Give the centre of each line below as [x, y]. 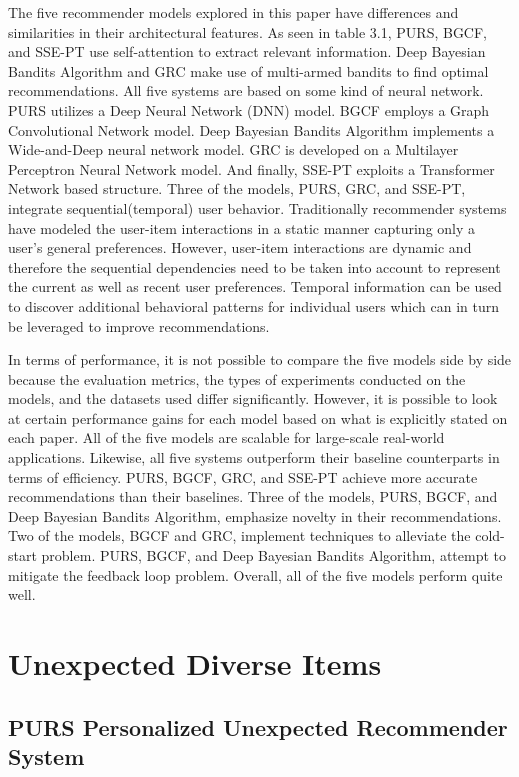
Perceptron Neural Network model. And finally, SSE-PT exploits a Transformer [251, 168]
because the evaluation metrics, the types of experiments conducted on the [237, 378]
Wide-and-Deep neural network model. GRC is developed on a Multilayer [233, 149]
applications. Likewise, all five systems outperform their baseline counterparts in [254, 457]
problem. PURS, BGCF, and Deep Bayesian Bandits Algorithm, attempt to [274, 555]
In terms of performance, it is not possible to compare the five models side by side [260, 359]
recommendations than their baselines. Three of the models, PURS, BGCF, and [253, 496]
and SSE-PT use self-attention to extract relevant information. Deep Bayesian [247, 51]
